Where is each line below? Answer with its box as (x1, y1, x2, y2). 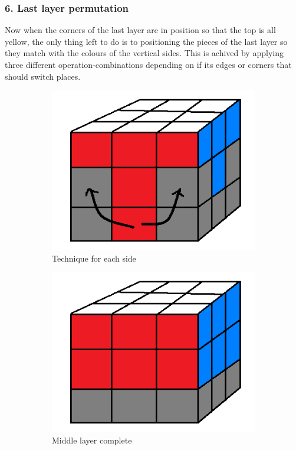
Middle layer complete (52, 433, 132, 446)
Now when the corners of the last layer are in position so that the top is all (5, 24, 276, 36)
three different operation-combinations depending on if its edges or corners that (5, 58, 292, 70)
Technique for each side (52, 252, 136, 264)
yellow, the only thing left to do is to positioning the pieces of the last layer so (5, 35, 288, 47)
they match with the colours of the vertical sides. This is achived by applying (5, 47, 284, 59)
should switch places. (5, 70, 81, 82)
